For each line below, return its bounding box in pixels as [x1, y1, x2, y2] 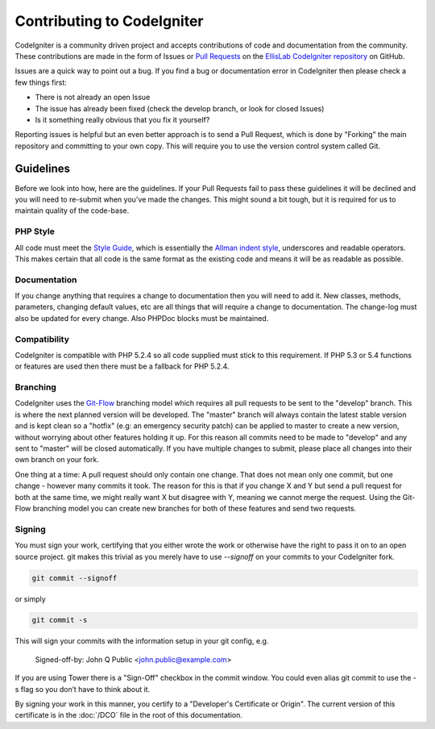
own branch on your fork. [14, 455, 100, 464]
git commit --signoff [31, 573, 118, 582]
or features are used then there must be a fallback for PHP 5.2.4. [14, 361, 230, 371]
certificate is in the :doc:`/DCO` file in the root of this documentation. [14, 710, 243, 720]
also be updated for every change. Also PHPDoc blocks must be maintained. [14, 313, 269, 323]
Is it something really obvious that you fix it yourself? [35, 115, 210, 124]
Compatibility [14, 333, 70, 344]
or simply [14, 594, 46, 604]
